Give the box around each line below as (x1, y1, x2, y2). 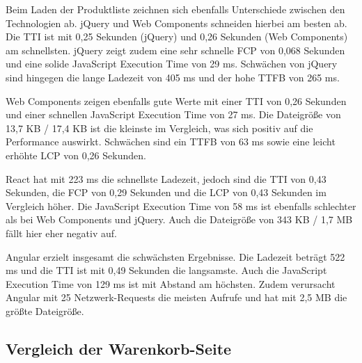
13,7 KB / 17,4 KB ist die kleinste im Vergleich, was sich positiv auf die (6, 120, 313, 135)
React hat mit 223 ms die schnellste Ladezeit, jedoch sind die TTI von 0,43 (6, 171, 326, 186)
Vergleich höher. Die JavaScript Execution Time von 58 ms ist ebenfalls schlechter (6, 198, 356, 213)
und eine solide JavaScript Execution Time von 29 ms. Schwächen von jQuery (6, 56, 338, 71)
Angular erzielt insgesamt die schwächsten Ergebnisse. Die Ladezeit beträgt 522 (6, 249, 345, 264)
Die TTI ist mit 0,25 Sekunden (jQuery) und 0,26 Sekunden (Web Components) (6, 29, 348, 44)
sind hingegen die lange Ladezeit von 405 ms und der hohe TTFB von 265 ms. (6, 70, 340, 84)
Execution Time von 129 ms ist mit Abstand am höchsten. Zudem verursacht (6, 276, 336, 291)
